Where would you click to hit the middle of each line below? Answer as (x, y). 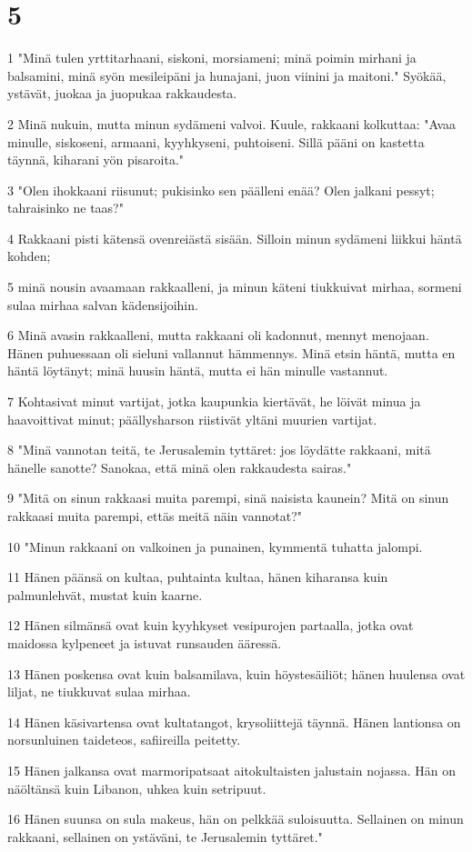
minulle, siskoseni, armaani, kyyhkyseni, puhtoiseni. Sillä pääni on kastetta (216, 141)
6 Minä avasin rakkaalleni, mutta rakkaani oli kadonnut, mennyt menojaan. (218, 335)
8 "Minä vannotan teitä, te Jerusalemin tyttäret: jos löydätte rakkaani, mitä (219, 450)
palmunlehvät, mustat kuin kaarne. (105, 594)
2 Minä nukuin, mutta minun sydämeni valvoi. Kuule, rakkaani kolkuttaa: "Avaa (232, 123)
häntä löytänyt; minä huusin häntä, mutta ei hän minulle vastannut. (198, 371)
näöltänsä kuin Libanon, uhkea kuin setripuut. (137, 788)
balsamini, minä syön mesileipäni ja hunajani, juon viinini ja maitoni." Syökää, (227, 75)
